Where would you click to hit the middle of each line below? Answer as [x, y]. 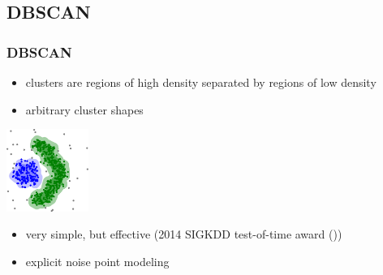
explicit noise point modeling [97, 261]
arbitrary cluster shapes [84, 109]
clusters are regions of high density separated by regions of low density [201, 82]
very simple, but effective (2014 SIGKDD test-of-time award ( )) [184, 234]
